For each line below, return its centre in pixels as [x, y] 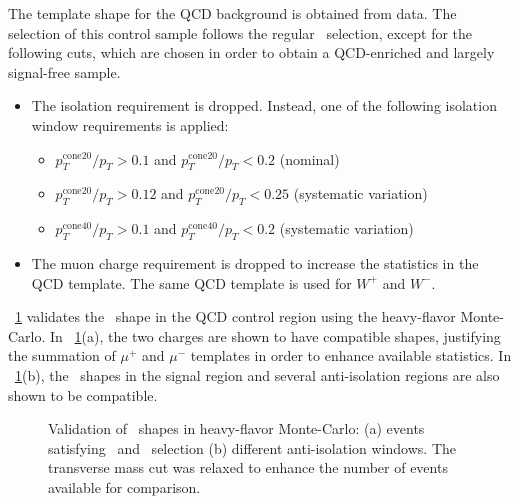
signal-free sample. [64, 71]
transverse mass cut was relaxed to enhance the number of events [248, 467]
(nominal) [309, 158]
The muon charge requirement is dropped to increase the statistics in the [255, 262]
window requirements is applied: [130, 124]
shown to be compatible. [83, 394]
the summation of [62, 355]
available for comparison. [124, 486]
